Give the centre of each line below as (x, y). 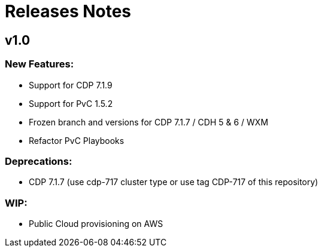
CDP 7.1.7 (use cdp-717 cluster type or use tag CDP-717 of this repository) (174, 182)
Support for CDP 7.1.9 (71, 85)
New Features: (40, 64)
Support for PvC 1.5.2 (71, 103)
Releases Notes (68, 11)
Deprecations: (39, 161)
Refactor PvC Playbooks (77, 140)
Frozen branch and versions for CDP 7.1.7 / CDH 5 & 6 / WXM (149, 122)
